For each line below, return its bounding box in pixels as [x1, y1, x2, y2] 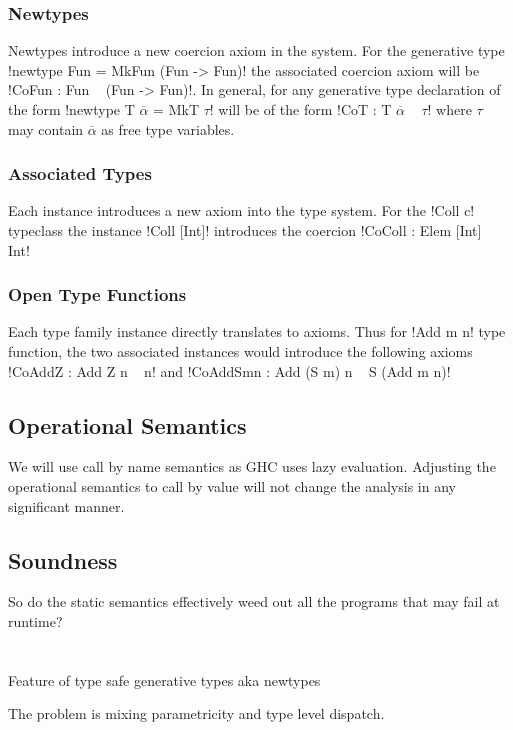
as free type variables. [101, 118, 235, 139]
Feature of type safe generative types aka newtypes [8, 669, 321, 690]
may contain [8, 118, 84, 139]
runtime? [8, 610, 63, 631]
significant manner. [8, 495, 125, 516]
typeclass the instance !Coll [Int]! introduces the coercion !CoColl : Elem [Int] [8, 220, 482, 240]
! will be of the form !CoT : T [209, 99, 392, 119]
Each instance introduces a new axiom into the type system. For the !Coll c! [8, 200, 475, 221]
